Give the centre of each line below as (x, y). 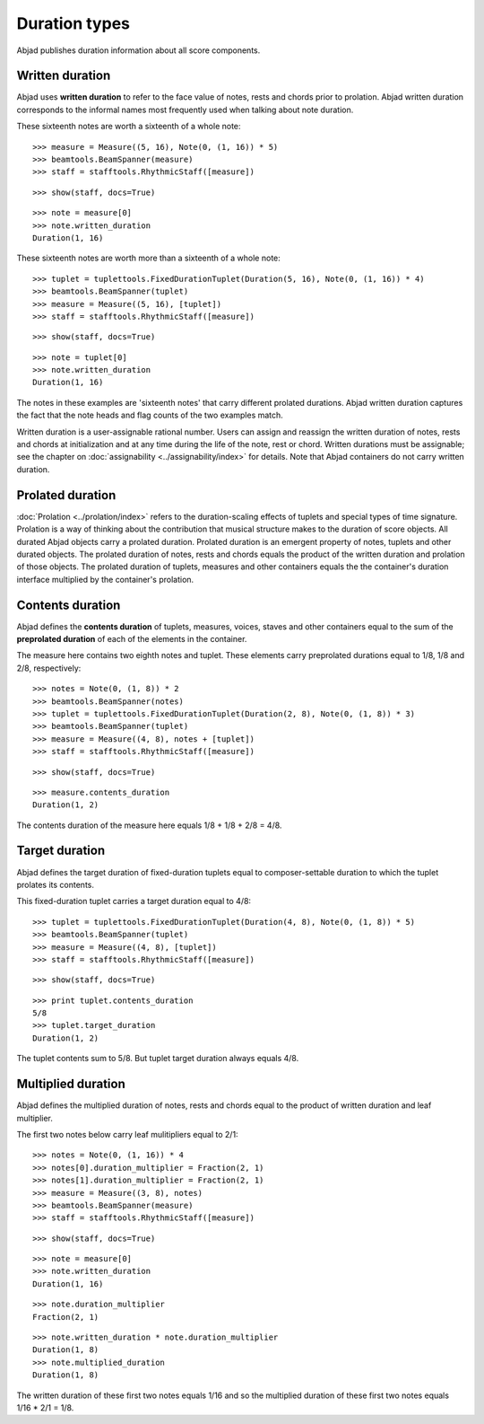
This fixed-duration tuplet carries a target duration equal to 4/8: (134, 901)
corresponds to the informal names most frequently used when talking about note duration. (185, 110)
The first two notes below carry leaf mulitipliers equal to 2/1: (127, 1134)
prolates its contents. (55, 884)
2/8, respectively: (49, 668)
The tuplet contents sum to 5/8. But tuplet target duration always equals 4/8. (158, 1059)
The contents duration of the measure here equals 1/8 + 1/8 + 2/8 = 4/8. (149, 825)
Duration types (73, 23)
